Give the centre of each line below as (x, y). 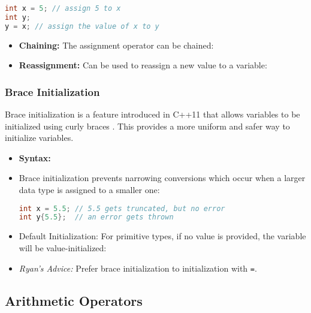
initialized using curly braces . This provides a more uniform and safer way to (147, 126)
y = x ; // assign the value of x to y (82, 26)
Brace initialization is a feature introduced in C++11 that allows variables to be (153, 114)
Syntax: (35, 157)
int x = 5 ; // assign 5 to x (63, 8)
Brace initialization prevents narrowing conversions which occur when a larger (162, 178)
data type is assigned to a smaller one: (89, 189)
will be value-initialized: (63, 247)
